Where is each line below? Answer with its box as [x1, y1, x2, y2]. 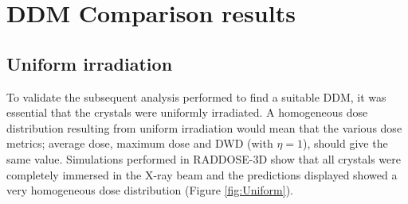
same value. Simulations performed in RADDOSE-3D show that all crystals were [6, 150, 401, 167]
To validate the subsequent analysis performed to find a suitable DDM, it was [6, 88, 386, 105]
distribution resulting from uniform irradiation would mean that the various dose [6, 119, 402, 136]
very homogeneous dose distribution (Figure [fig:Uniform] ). [6, 182, 293, 198]
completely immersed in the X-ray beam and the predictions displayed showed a [6, 166, 398, 183]
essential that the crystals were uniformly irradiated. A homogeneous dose [6, 104, 368, 121]
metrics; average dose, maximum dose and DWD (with [6, 135, 273, 152]
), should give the [303, 135, 388, 152]
